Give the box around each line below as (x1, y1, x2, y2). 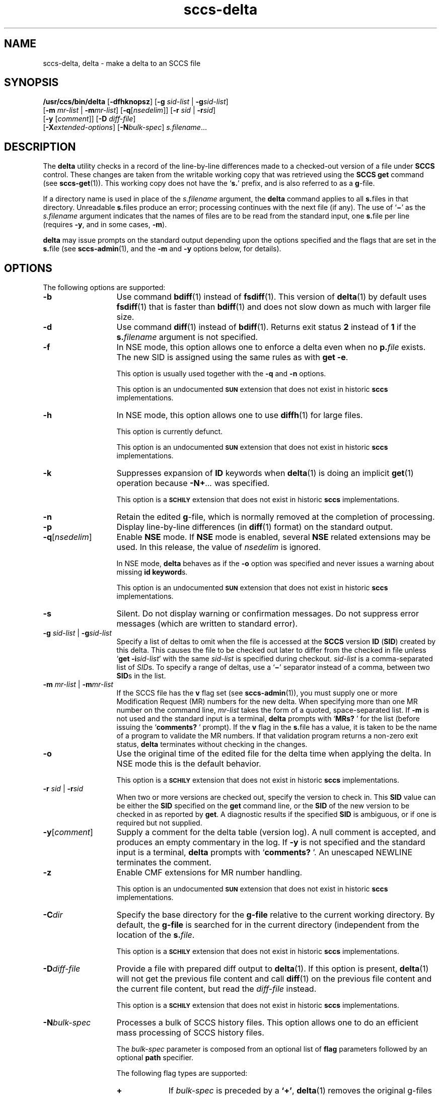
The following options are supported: (43, 283, 166, 292)
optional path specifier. (116, 1053, 193, 1062)
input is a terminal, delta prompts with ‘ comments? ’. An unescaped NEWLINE (116, 847, 413, 858)
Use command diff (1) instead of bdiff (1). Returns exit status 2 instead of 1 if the (116, 322, 416, 332)
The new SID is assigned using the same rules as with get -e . (116, 352, 348, 363)
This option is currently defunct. (116, 427, 223, 436)
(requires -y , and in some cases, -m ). (43, 220, 167, 229)
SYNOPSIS (4, 76, 59, 89)
